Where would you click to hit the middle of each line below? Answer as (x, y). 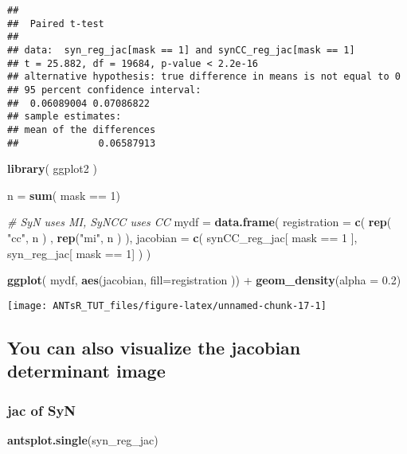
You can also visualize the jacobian (154, 347)
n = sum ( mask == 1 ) (64, 195)
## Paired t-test (56, 23)
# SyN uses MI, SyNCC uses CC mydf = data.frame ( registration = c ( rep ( (200, 222)
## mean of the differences (82, 129)
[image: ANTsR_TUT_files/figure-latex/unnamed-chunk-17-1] (167, 305)
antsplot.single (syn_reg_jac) (83, 439)
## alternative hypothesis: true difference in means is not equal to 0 (204, 77)
